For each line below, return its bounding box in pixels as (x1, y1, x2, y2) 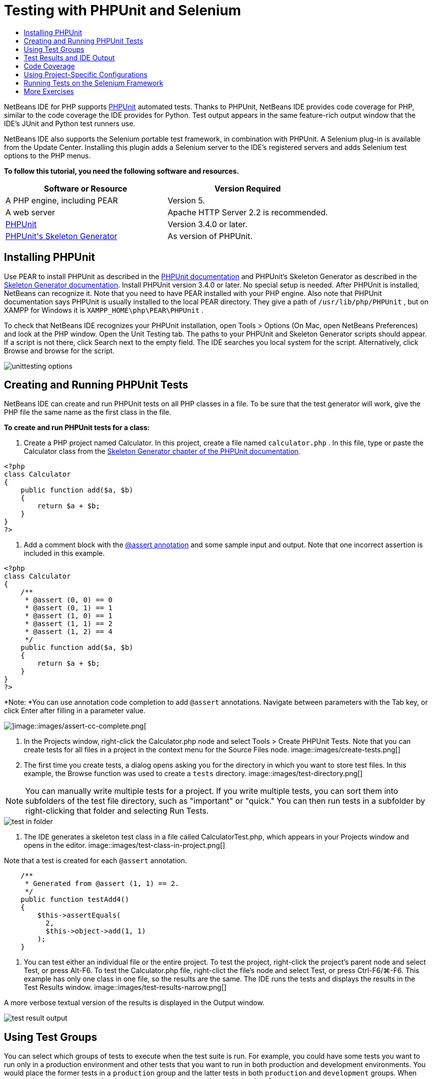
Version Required (214, 183, 281, 194)
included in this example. (24, 549, 105, 558)
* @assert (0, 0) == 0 (25, 596, 113, 604)
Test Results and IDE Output (24, 53, 115, 62)
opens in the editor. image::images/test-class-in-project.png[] (24, 841, 225, 850)
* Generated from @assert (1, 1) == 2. (25, 880, 180, 888)
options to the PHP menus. (4, 151, 91, 160)
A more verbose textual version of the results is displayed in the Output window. (4, 998, 265, 1007)
